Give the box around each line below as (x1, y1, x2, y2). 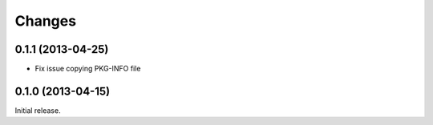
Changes (14, 12, 76, 30)
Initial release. (14, 105, 61, 115)
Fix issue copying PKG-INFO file (34, 64, 141, 74)
